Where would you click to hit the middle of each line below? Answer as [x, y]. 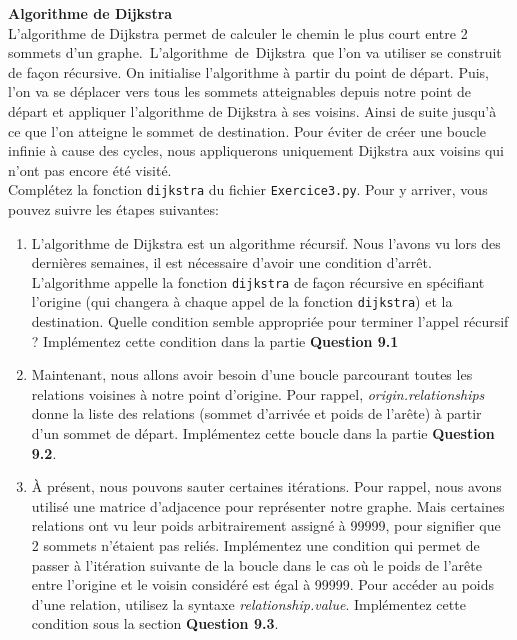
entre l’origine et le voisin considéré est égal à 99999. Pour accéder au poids [263, 584]
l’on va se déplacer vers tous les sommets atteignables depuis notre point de [240, 91]
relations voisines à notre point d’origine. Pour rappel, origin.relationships [258, 393]
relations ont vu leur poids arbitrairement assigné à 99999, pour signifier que [266, 525]
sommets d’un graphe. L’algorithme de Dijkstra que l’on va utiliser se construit [255, 52]
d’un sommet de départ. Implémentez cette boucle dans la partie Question [263, 433]
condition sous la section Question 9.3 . [155, 623]
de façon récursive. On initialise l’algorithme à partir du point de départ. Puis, [248, 71]
